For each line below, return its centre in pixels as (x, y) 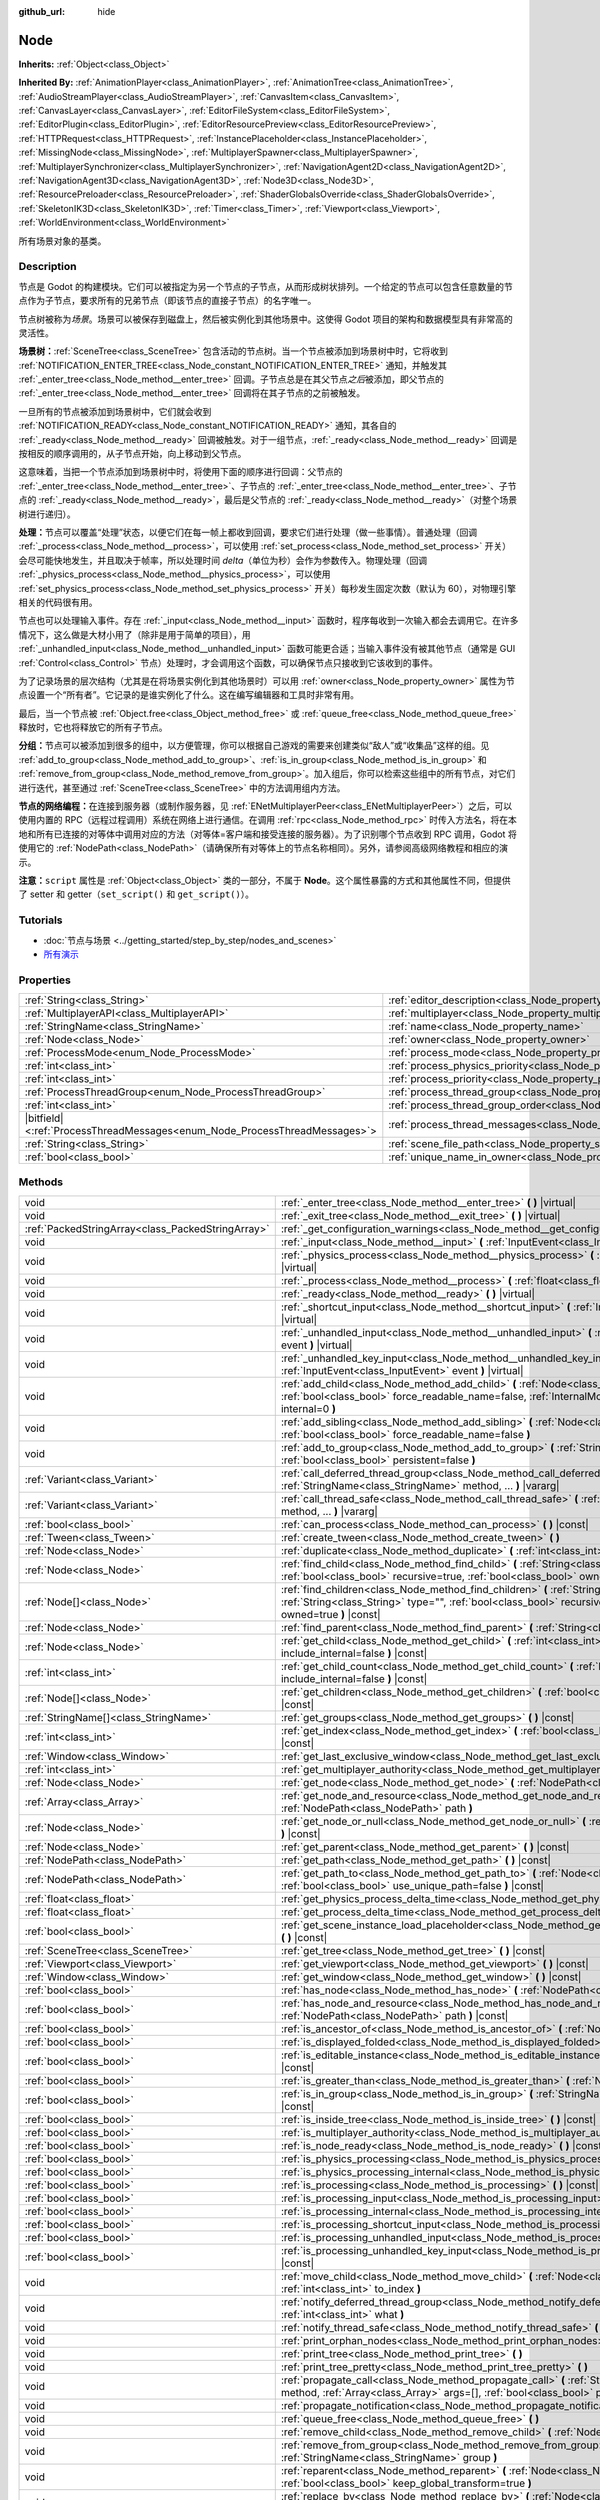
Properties (45, 980)
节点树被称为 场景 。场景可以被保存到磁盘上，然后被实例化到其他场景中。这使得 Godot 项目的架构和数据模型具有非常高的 (266, 319)
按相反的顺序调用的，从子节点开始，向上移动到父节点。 (132, 454)
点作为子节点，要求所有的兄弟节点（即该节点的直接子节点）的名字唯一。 (167, 301)
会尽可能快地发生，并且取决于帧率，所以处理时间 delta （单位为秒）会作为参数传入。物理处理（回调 (223, 560)
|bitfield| (44, 1118)
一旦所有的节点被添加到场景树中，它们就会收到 (115, 411)
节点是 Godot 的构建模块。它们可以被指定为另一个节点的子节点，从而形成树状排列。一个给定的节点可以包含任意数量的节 (266, 286)
